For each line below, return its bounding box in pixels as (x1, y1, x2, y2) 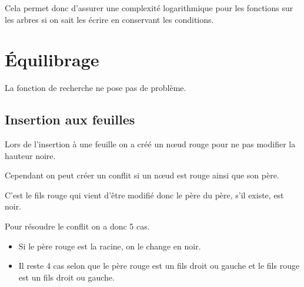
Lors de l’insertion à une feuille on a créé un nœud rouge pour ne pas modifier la (5, 138, 296, 150)
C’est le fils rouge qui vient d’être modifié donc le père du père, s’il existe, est (5, 188, 284, 201)
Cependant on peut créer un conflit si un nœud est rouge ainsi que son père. (5, 169, 279, 181)
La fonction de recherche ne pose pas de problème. (5, 82, 186, 94)
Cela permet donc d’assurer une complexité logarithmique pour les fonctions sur (5, 2, 293, 13)
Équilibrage (5, 48, 99, 72)
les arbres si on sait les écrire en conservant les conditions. (5, 13, 214, 25)
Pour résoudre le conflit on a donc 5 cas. (5, 220, 150, 232)
